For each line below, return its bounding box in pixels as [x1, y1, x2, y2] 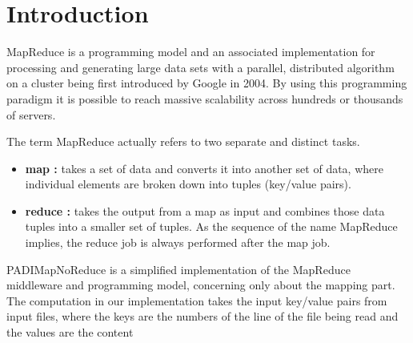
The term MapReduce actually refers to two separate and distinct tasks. [6, 133, 360, 150]
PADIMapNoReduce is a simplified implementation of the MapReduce [6, 260, 351, 277]
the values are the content [6, 324, 134, 341]
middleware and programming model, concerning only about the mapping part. [6, 276, 395, 293]
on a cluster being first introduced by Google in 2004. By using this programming [6, 75, 407, 91]
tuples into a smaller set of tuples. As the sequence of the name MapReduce [25, 218, 398, 235]
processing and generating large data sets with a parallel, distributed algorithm [6, 59, 395, 75]
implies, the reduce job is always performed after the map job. [25, 234, 331, 251]
